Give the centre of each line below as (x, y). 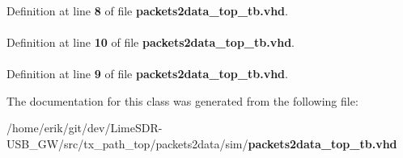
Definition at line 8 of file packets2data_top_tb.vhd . (147, 10)
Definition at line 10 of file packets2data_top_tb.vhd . (151, 42)
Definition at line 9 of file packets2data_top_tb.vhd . (147, 73)
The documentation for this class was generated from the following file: (182, 100)
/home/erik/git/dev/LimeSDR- (85, 128)
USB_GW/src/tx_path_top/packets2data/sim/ (127, 143)
